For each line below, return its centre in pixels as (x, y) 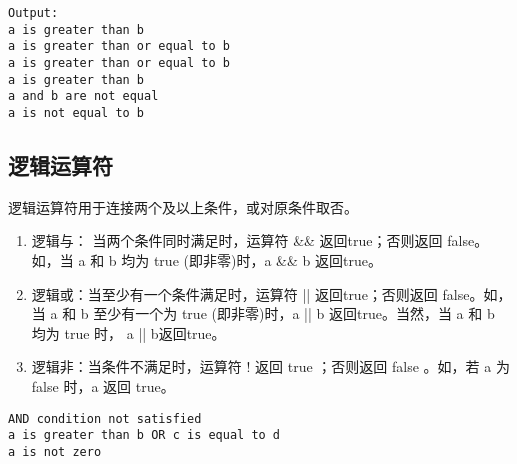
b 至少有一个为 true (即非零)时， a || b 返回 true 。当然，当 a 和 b (287, 313)
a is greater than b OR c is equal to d (144, 435)
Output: (33, 13)
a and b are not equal (83, 96)
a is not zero (55, 451)
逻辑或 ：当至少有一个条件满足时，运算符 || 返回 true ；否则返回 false (250, 293)
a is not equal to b (76, 112)
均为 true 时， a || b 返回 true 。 (128, 332)
